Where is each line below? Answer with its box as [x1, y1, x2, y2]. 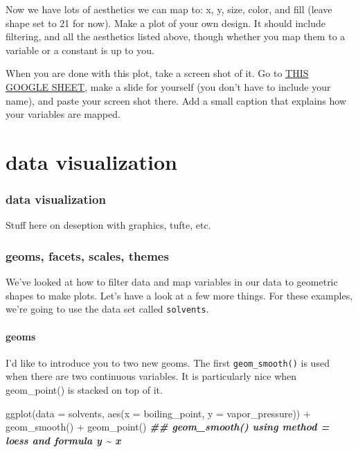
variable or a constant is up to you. [6, 42, 154, 57]
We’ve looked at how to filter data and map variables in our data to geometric [6, 275, 338, 289]
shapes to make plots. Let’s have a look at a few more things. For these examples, [6, 288, 353, 302]
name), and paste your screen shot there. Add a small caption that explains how [6, 93, 347, 107]
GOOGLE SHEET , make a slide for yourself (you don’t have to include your [6, 79, 331, 94]
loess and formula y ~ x [6, 433, 121, 447]
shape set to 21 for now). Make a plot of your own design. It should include [6, 15, 325, 30]
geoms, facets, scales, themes [6, 247, 169, 264]
